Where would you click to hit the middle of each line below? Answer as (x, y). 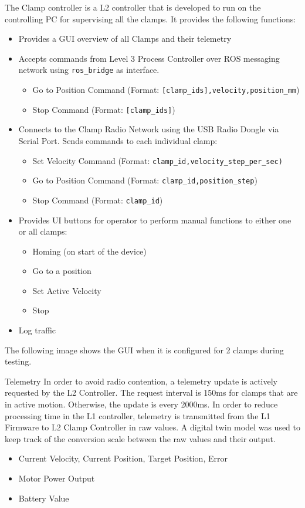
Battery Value (44, 498)
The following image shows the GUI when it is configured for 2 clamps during (144, 350)
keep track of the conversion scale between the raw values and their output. (140, 438)
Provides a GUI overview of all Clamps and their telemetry (125, 39)
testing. (18, 361)
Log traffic (37, 330)
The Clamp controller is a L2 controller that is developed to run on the (133, 7)
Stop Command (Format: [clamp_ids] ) (104, 109)
